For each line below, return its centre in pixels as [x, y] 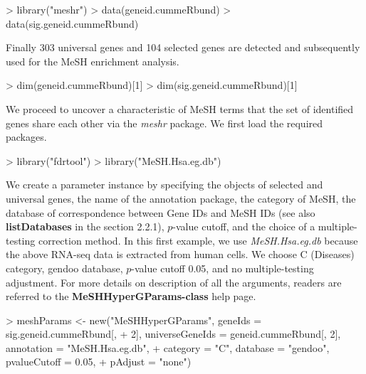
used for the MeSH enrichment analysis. [93, 61]
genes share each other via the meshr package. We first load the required [164, 123]
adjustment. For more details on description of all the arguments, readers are [174, 282]
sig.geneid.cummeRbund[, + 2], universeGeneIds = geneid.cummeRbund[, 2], [173, 334]
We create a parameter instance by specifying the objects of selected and [164, 185]
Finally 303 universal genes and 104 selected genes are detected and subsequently [183, 47]
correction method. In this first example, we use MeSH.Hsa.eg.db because [198, 240]
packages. [26, 137]
